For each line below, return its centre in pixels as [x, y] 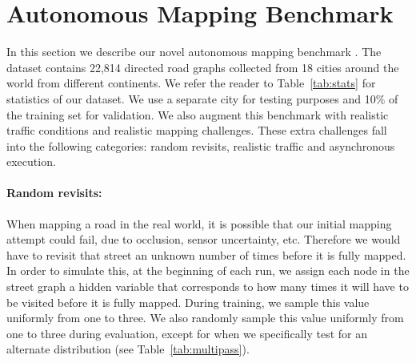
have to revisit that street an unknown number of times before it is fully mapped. [206, 254]
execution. [31, 161]
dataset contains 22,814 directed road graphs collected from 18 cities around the [203, 67]
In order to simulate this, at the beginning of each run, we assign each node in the [208, 270]
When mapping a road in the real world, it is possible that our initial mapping [199, 223]
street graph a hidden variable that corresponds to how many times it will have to [208, 286]
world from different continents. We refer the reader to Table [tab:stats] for [191, 83]
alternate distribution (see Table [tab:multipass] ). [128, 349]
